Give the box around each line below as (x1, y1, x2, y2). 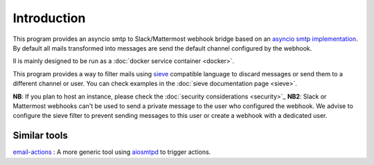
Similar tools (12, 130, 69, 141)
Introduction (12, 10, 86, 26)
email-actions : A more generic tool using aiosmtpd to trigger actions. (12, 148, 211, 156)
